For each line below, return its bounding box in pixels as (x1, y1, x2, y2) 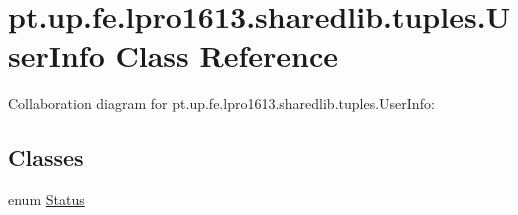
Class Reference (115, 35, 338, 76)
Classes (8, 142, 84, 173)
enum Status (8, 189, 85, 210)
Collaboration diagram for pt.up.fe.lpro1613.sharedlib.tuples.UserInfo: (8, 93, 435, 114)
